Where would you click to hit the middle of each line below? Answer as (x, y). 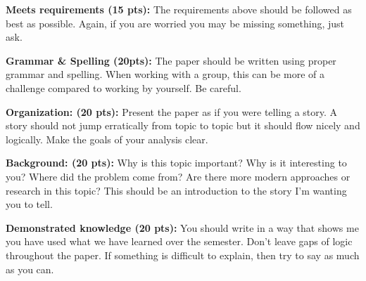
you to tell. (29, 204)
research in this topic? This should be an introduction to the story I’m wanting (176, 190)
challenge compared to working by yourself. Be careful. (124, 87)
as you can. (30, 269)
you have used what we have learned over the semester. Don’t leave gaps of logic (179, 241)
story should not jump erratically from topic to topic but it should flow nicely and (183, 125)
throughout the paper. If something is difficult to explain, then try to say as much (183, 255)
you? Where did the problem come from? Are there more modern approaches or (178, 176)
